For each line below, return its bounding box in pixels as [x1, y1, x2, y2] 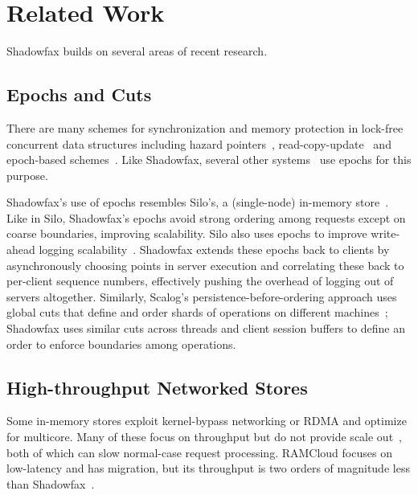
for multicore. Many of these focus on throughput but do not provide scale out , [6, 428, 403, 445]
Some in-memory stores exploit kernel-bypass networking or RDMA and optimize [6, 412, 407, 429]
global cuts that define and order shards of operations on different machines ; [6, 304, 388, 321]
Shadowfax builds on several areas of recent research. [6, 43, 268, 59]
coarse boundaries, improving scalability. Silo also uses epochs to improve [6, 225, 367, 242]
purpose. [6, 166, 48, 183]
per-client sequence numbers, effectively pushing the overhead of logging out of [6, 272, 394, 289]
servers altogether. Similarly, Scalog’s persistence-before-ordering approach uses [6, 288, 397, 305]
